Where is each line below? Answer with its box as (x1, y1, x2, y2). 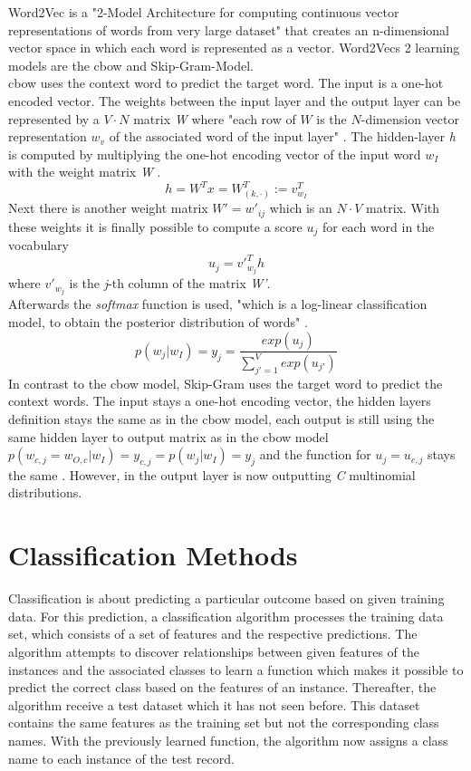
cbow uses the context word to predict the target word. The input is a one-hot (8, 73, 444, 92)
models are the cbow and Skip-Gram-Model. (8, 55, 254, 74)
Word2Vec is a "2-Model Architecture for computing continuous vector (8, 3, 399, 21)
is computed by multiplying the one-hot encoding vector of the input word (8, 144, 421, 163)
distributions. (8, 483, 82, 502)
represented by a (8, 109, 100, 128)
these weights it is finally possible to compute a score (8, 217, 303, 236)
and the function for (259, 445, 371, 464)
